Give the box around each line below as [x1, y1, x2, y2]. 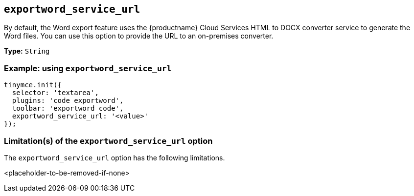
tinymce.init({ [4, 81, 62, 89]
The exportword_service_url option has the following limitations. [4, 153, 225, 162]
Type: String [4, 47, 50, 56]
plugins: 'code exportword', [12, 97, 124, 105]
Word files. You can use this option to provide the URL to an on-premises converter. [4, 32, 274, 40]
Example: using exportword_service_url [4, 63, 172, 73]
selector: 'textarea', [12, 89, 99, 97]
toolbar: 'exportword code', [12, 104, 124, 113]
